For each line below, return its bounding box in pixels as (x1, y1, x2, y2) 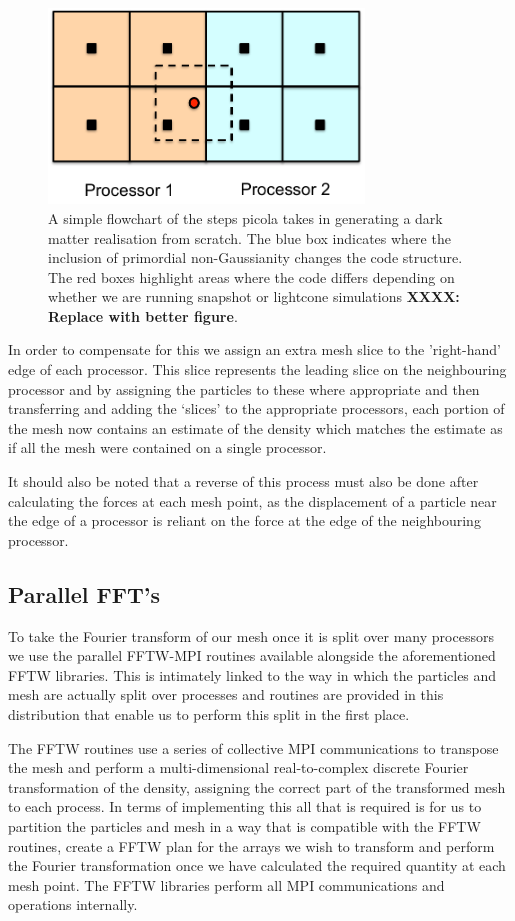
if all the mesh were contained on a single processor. (8, 437, 327, 458)
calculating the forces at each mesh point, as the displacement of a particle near (8, 490, 497, 511)
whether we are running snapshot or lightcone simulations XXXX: (48, 286, 460, 307)
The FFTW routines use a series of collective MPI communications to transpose (8, 737, 499, 758)
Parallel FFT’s (8, 578, 160, 609)
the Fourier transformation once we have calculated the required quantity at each (8, 855, 506, 876)
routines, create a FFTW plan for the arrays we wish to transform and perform (8, 835, 495, 856)
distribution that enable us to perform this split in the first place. (8, 704, 410, 724)
